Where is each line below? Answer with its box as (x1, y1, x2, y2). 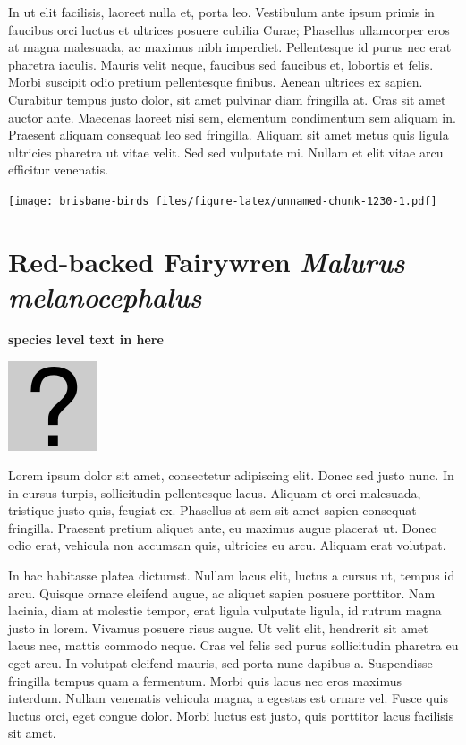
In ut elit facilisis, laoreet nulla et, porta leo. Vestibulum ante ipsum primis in (8, 3, 435, 21)
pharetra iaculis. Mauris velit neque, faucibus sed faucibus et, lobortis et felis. (8, 55, 434, 73)
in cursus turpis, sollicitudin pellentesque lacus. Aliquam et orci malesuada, (8, 483, 421, 502)
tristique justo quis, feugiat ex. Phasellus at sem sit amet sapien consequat (8, 501, 417, 520)
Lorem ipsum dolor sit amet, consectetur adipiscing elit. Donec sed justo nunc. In (8, 466, 454, 485)
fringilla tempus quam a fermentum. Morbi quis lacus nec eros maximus (8, 671, 402, 690)
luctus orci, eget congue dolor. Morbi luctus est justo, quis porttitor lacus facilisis (8, 706, 454, 724)
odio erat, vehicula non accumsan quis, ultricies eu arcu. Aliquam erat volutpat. (8, 536, 446, 555)
